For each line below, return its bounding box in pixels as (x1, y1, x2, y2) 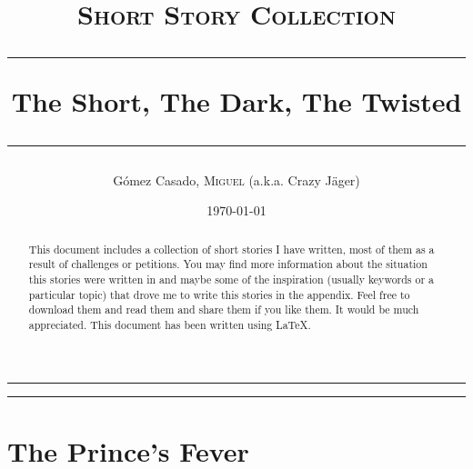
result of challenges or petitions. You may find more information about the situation (28, 256, 428, 272)
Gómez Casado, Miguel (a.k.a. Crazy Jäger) (113, 170, 360, 189)
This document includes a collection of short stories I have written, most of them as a (28, 241, 435, 256)
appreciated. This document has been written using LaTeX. (28, 316, 311, 332)
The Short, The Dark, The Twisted (11, 83, 462, 120)
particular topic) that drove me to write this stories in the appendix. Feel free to (28, 286, 410, 302)
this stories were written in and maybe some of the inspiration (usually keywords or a (28, 271, 435, 286)
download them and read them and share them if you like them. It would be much (28, 302, 419, 317)
